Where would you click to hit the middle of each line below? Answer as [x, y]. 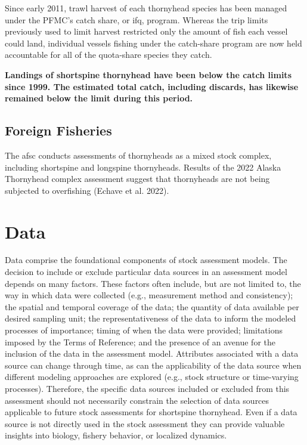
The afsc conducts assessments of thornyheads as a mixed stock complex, [138, 155]
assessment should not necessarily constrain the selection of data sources [137, 400]
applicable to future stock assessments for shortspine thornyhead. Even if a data [151, 412]
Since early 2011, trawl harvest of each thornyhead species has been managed [146, 8]
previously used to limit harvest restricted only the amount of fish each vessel [146, 31]
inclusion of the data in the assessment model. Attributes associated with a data [152, 353]
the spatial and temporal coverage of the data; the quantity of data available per [152, 306]
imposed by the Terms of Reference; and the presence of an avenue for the [140, 342]
